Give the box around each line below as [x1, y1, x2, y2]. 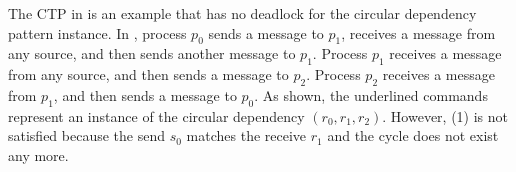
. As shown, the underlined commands [254, 84, 488, 105]
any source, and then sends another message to [8, 43, 296, 64]
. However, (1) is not [382, 105, 509, 126]
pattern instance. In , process [8, 22, 187, 43]
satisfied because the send [8, 125, 166, 146]
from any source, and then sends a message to [8, 64, 289, 85]
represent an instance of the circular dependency [8, 105, 305, 126]
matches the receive [186, 125, 307, 146]
